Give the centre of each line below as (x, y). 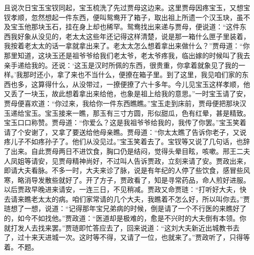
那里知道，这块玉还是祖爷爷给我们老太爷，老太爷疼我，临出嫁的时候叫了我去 (127, 55)
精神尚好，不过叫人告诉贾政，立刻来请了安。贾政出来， (161, 160)
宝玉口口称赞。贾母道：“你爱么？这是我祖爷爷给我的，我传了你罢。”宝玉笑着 (125, 122)
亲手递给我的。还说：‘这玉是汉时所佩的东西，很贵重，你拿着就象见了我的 (121, 65)
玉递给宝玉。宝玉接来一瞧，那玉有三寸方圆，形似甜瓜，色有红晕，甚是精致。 (127, 113)
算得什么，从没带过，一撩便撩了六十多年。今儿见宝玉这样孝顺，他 (144, 84)
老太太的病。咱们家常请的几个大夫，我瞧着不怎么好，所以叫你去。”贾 (140, 199)
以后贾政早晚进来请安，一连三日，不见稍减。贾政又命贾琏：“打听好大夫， (122, 189)
